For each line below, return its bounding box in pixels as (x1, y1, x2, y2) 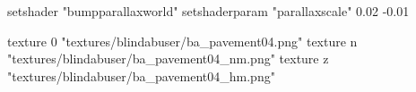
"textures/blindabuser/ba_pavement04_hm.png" (7, 66, 275, 85)
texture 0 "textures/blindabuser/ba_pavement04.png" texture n (7, 31, 358, 50)
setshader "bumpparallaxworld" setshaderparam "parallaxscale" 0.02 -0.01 (7, 2, 410, 20)
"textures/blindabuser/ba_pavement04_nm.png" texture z (7, 49, 329, 68)
